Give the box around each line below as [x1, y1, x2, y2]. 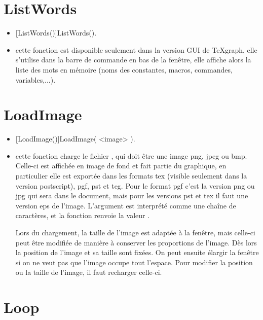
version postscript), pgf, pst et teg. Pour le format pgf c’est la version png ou [15, 180, 255, 191]
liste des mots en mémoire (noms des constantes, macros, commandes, [15, 64, 233, 75]
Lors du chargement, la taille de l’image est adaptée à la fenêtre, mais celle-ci [15, 227, 255, 237]
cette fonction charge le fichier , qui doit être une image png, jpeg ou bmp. [15, 150, 247, 161]
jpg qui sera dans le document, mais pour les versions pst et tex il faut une [15, 190, 248, 201]
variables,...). [15, 74, 56, 85]
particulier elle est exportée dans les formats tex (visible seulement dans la [15, 170, 247, 181]
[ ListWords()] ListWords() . [15, 27, 97, 38]
